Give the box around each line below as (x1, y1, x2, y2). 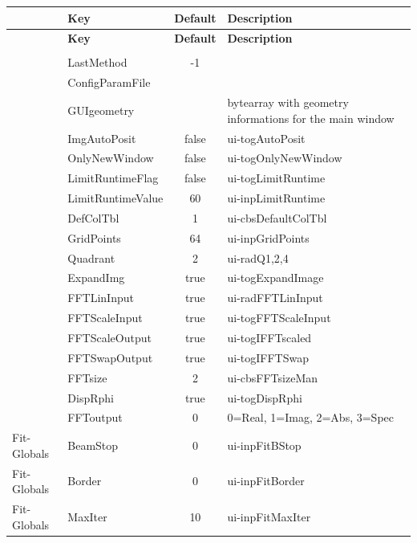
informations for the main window (227, 109, 395, 126)
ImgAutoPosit (67, 129, 136, 146)
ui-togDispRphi (227, 389, 302, 406)
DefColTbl (67, 209, 119, 226)
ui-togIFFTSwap (227, 349, 309, 365)
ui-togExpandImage (227, 269, 324, 286)
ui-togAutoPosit (227, 129, 306, 146)
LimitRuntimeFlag (67, 169, 159, 186)
